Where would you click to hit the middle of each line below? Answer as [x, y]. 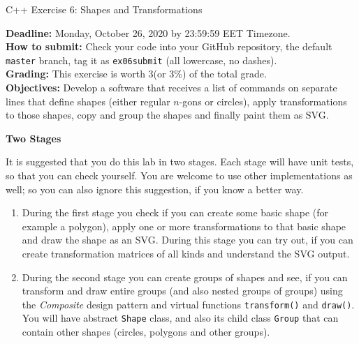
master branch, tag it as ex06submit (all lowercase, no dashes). [141, 60]
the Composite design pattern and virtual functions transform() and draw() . [188, 304]
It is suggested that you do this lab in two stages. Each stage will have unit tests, [180, 162]
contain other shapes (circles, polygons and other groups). [146, 332]
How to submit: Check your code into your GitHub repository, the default [169, 46]
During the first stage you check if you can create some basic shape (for [175, 212]
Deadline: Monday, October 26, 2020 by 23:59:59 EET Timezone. [148, 32]
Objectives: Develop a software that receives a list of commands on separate [171, 88]
